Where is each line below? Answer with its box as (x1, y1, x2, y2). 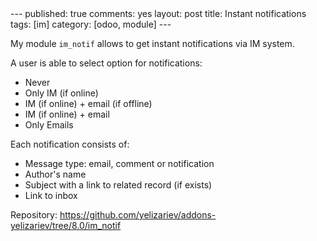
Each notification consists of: (10, 138, 130, 150)
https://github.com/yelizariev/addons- (59, 209, 217, 221)
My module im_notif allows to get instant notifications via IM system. (10, 38, 295, 49)
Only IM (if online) (24, 87, 99, 99)
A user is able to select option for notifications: (10, 57, 203, 69)
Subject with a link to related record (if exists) (24, 179, 213, 191)
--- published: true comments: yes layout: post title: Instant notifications (10, 8, 307, 19)
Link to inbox (24, 190, 78, 201)
